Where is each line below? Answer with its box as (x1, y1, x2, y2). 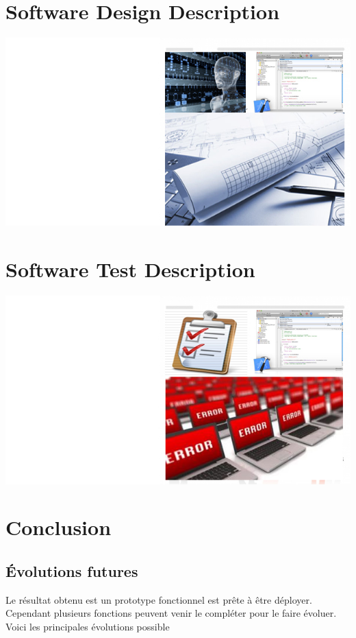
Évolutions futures (5, 560, 138, 581)
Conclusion (5, 513, 112, 541)
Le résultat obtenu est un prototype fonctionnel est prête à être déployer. (5, 592, 312, 606)
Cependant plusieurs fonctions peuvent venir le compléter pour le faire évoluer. (5, 606, 337, 620)
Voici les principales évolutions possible (5, 619, 170, 633)
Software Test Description (5, 255, 255, 283)
